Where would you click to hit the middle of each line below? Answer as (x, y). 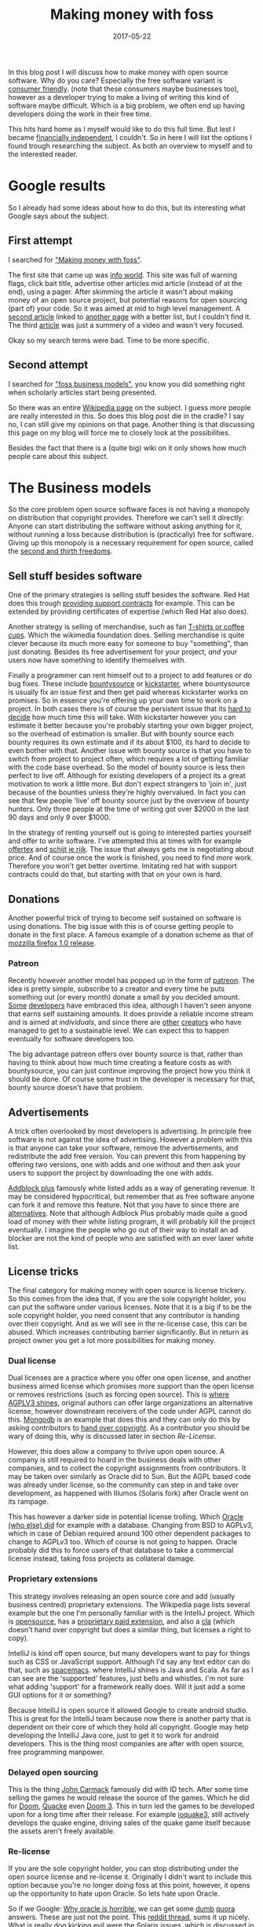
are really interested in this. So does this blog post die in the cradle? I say (126, 416)
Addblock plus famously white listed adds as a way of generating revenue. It (131, 1188)
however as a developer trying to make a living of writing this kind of (119, 97)
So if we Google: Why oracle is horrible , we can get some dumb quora (122, 1909)
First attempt (40, 241)
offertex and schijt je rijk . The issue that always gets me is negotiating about (131, 850)
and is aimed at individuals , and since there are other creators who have (125, 1022)
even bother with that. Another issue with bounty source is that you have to (130, 751)
